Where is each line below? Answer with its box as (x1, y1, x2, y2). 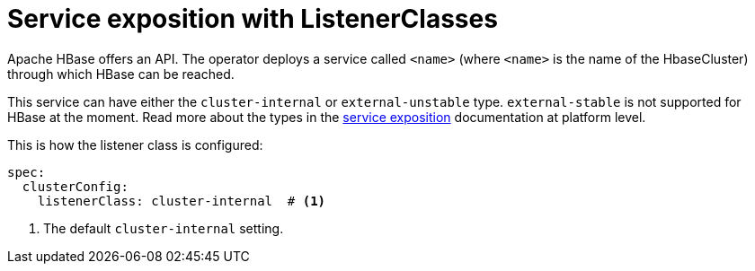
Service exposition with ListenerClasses (7, 4, 498, 34)
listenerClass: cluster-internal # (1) (37, 193, 326, 208)
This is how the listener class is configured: (7, 136, 263, 153)
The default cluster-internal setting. (43, 220, 284, 236)
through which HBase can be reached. (7, 66, 235, 82)
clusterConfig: (22, 179, 129, 194)
